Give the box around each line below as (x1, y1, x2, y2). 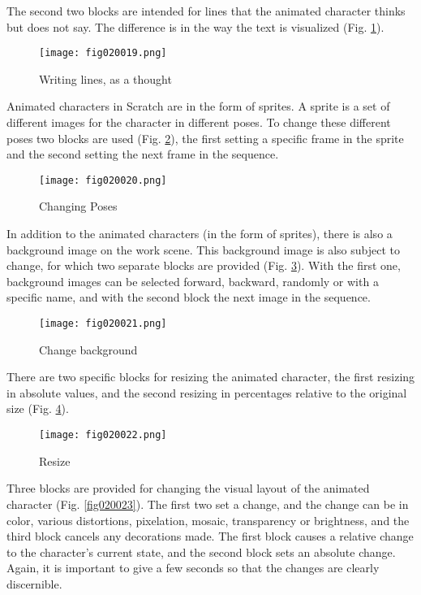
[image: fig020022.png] (39, 429, 167, 441)
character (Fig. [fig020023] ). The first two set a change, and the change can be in (6, 495, 409, 512)
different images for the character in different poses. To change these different (6, 114, 391, 131)
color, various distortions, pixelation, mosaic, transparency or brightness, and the (6, 511, 410, 528)
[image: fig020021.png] (39, 318, 167, 330)
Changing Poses (39, 198, 118, 215)
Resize (39, 452, 71, 469)
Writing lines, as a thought (39, 70, 172, 87)
